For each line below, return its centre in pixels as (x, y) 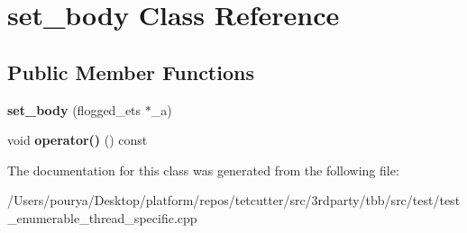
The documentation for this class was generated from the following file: (203, 170)
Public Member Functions (131, 72)
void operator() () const (78, 140)
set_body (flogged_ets (74, 109)
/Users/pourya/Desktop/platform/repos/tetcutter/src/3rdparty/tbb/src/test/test (234, 200)
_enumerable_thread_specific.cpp (102, 217)
